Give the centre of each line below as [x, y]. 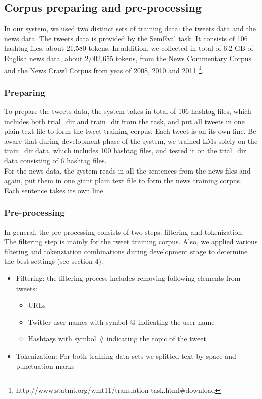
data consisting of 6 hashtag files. [55, 161]
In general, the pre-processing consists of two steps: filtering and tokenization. [124, 231]
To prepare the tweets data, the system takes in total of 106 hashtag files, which [128, 111]
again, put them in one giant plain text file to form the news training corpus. [123, 180]
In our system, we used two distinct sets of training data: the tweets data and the [130, 28]
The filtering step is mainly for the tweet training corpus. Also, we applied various [131, 241]
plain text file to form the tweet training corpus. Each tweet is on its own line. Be [130, 131]
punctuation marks [45, 365]
